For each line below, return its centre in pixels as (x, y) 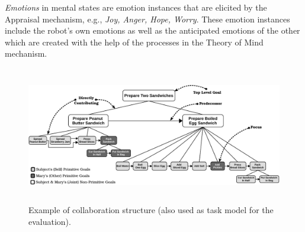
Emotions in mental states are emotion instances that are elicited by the (136, 7)
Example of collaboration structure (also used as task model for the (151, 210)
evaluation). (50, 221)
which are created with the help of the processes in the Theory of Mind (134, 42)
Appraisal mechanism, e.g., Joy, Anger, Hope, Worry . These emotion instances (147, 19)
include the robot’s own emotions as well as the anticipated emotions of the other (152, 30)
